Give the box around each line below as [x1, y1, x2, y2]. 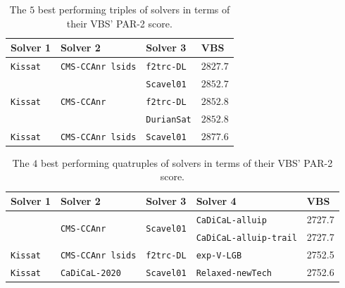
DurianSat [146, 114, 192, 125]
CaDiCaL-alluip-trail [196, 232, 297, 243]
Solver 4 [196, 194, 237, 208]
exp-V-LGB [196, 250, 242, 261]
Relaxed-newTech [196, 268, 272, 278]
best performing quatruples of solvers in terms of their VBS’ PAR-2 [40, 155, 333, 170]
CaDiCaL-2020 [60, 268, 121, 278]
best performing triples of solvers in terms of [37, 2, 230, 16]
